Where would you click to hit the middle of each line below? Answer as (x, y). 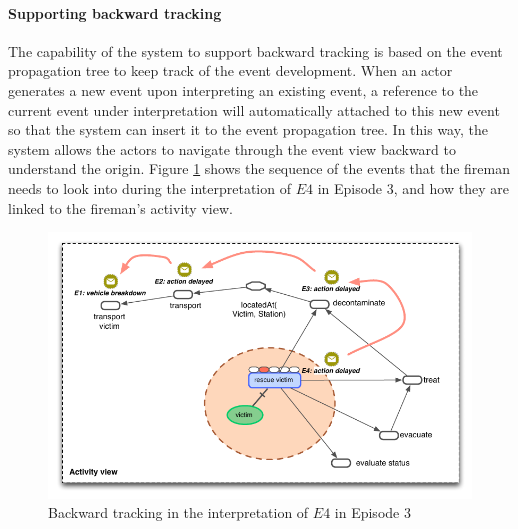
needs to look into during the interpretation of (149, 187)
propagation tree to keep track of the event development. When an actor (230, 70)
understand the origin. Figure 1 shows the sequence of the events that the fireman (259, 168)
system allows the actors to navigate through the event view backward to (232, 148)
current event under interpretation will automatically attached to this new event (254, 109)
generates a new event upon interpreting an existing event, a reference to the (243, 89)
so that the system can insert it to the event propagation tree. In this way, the (248, 129)
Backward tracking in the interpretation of (178, 512)
